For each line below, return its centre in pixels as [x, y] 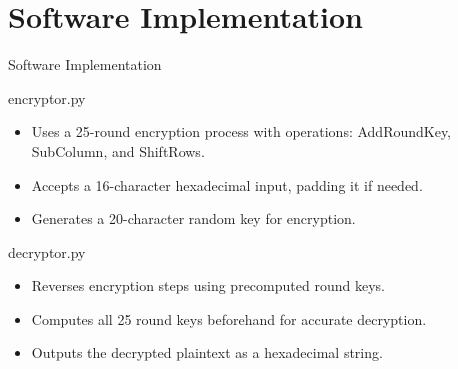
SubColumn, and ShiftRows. [118, 150]
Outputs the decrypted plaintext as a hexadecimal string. [207, 352]
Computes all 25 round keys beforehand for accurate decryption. [229, 318]
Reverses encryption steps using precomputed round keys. [208, 285]
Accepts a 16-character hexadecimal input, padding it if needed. [227, 184]
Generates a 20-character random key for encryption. [193, 218]
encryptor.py [47, 97]
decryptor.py [47, 251]
